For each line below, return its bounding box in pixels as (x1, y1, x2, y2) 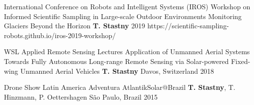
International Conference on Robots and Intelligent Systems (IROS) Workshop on (4, 1, 251, 11)
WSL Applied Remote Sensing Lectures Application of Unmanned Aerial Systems (4, 46, 250, 57)
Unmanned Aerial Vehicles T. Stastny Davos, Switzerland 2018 (20, 65, 214, 76)
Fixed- (231, 56, 251, 66)
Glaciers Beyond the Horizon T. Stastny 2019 (4, 21, 145, 31)
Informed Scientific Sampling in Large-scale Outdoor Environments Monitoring (4, 11, 242, 21)
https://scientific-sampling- (147, 21, 229, 31)
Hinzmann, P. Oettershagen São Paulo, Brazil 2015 (4, 91, 158, 102)
